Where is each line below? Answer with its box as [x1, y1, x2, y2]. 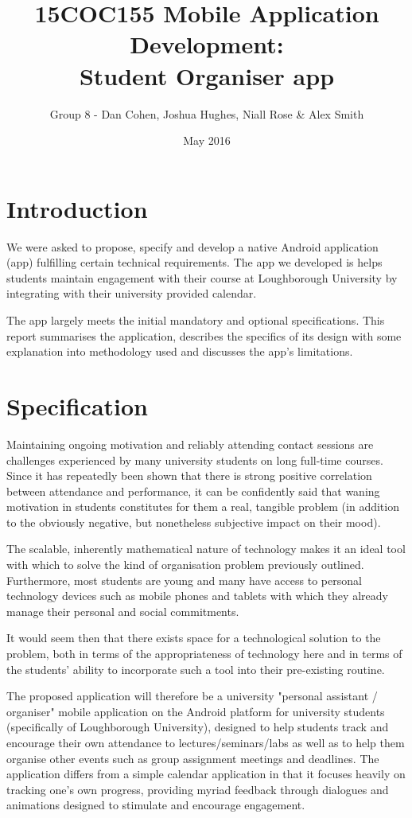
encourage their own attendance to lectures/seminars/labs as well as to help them [6, 734, 405, 750]
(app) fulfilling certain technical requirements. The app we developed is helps [6, 254, 383, 271]
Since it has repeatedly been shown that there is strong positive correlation [6, 467, 372, 484]
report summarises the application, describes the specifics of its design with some [6, 327, 402, 344]
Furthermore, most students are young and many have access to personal [6, 571, 362, 588]
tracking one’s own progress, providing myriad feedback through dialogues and [6, 781, 389, 797]
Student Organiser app [79, 59, 335, 92]
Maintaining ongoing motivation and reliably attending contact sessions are [6, 435, 374, 452]
